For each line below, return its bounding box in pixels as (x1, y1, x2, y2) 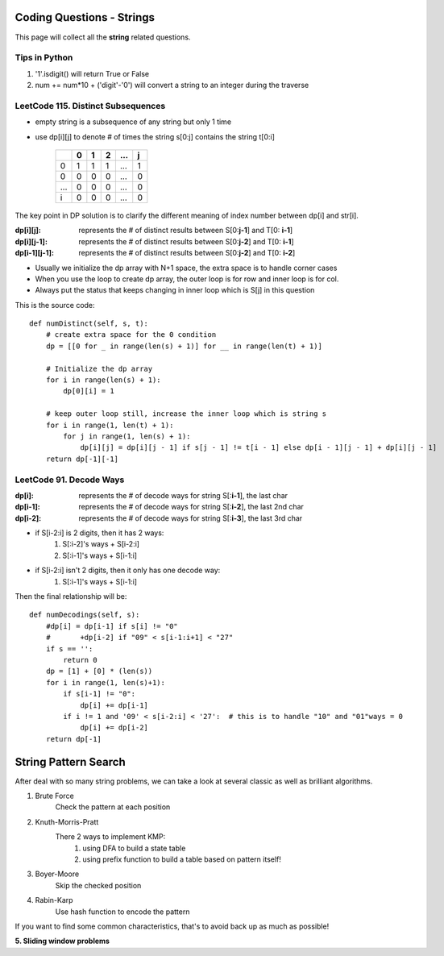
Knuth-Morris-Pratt (35, 817, 99, 826)
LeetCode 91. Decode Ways (15, 474, 125, 485)
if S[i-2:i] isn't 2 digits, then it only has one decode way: (35, 565, 221, 576)
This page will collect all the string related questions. (15, 32, 191, 42)
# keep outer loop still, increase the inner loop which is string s (45, 409, 327, 418)
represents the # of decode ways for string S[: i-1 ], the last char (78, 490, 288, 500)
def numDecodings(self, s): (29, 610, 140, 620)
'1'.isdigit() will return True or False (35, 69, 149, 78)
